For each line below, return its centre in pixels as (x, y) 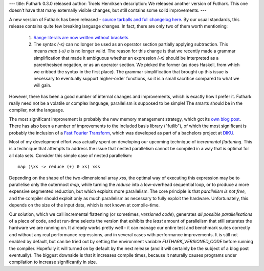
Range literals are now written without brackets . (81, 37)
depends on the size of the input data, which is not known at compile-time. (84, 205)
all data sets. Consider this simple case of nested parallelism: (71, 155)
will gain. (42, 85)
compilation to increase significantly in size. (53, 262)
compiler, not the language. (37, 110)
